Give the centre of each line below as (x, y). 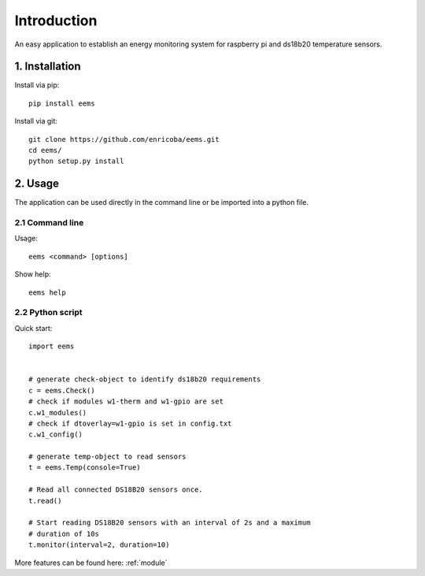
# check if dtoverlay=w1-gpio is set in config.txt (130, 423)
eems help (47, 292)
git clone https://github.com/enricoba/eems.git (124, 139)
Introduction (56, 20)
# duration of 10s (64, 533)
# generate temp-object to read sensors (107, 457)
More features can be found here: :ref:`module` (91, 563)
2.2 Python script (48, 313)
